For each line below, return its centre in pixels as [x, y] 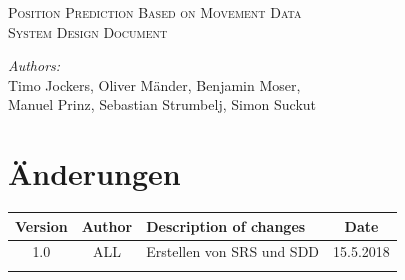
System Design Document [88, 31]
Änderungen [94, 173]
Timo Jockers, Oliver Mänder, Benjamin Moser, [154, 84]
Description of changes [226, 225]
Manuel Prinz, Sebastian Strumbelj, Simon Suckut [162, 104]
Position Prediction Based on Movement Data [155, 12]
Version [41, 225]
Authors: [34, 65]
